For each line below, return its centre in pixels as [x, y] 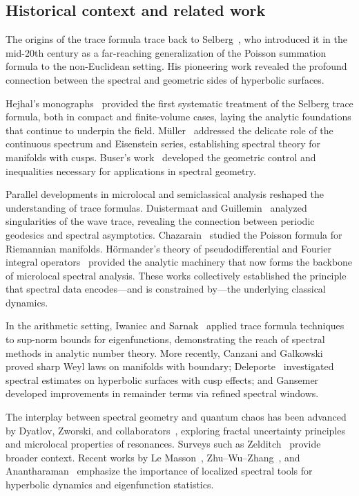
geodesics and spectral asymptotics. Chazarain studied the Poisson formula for [174, 234]
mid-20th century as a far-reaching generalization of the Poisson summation [166, 52]
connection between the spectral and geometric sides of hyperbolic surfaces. [165, 79]
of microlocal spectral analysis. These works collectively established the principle [176, 275]
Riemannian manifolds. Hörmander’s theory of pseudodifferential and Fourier [168, 248]
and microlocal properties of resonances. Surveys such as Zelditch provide [163, 444]
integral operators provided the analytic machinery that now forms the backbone [179, 262]
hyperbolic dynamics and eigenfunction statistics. [110, 485]
